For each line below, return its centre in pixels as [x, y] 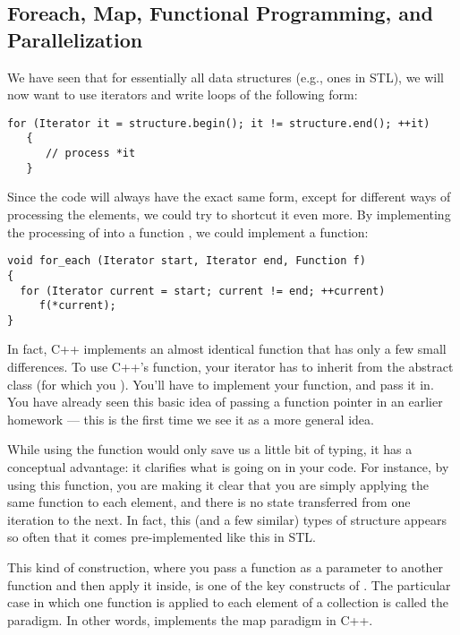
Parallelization [75, 39]
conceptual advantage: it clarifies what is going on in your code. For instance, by [228, 467]
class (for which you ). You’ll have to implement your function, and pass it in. [221, 384]
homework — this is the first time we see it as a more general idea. [191, 419]
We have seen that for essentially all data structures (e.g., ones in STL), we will [226, 77]
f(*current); [77, 306]
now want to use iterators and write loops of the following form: [183, 94]
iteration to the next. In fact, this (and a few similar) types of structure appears [227, 519]
